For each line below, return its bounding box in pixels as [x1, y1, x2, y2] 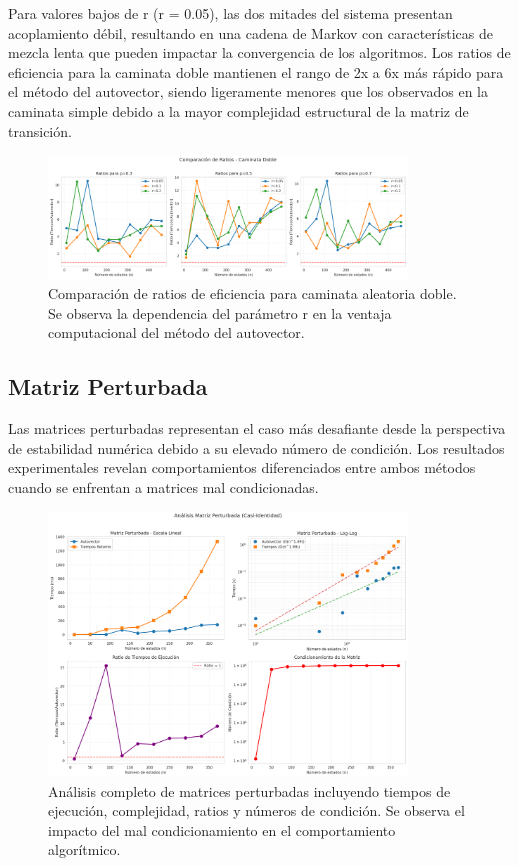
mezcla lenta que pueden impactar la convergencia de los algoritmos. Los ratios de [8, 42, 511, 63]
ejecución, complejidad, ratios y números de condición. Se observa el [48, 800, 465, 821]
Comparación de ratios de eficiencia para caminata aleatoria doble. [48, 282, 457, 303]
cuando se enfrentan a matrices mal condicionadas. [8, 476, 319, 497]
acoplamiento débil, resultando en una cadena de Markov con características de [8, 22, 493, 43]
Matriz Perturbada [8, 371, 208, 402]
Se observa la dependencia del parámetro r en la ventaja [48, 302, 392, 323]
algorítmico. [48, 839, 121, 860]
